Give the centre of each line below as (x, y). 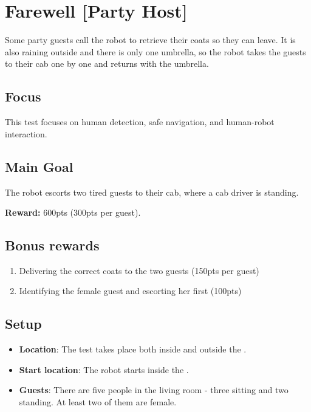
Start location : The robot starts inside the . (104, 369)
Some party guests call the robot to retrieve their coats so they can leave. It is (150, 40)
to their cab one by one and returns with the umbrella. (107, 64)
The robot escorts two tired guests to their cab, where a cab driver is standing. (152, 192)
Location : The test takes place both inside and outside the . (133, 349)
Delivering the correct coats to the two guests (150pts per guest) (139, 270)
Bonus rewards (52, 245)
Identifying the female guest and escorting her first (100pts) (130, 291)
